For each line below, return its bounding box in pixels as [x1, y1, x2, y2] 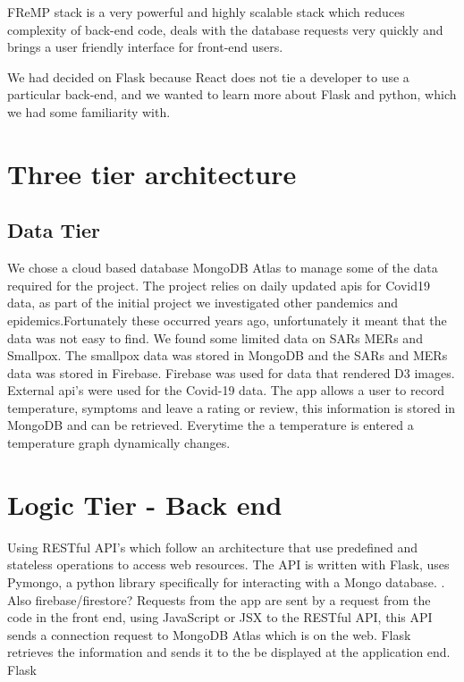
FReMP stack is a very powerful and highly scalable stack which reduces [7, 3, 405, 21]
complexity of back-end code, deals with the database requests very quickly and [7, 20, 443, 38]
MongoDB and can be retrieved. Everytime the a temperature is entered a [7, 416, 414, 434]
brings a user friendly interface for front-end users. [7, 38, 283, 56]
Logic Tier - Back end [7, 485, 283, 522]
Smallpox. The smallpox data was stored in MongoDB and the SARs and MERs [7, 346, 448, 365]
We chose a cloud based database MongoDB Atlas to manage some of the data [7, 258, 438, 277]
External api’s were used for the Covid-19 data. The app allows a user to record [7, 381, 445, 400]
